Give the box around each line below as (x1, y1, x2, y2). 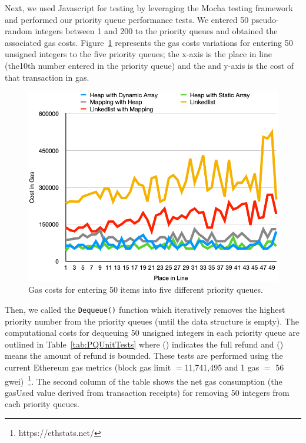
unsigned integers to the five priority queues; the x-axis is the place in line (5, 48, 272, 60)
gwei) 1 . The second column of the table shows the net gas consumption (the (5, 373, 282, 387)
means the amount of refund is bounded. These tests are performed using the (5, 349, 283, 362)
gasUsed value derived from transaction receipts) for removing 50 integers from (5, 386, 290, 398)
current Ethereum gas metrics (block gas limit (5, 361, 171, 373)
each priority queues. (5, 398, 79, 410)
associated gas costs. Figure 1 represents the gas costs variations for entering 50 (5, 36, 293, 48)
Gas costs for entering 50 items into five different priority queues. (28, 283, 263, 296)
